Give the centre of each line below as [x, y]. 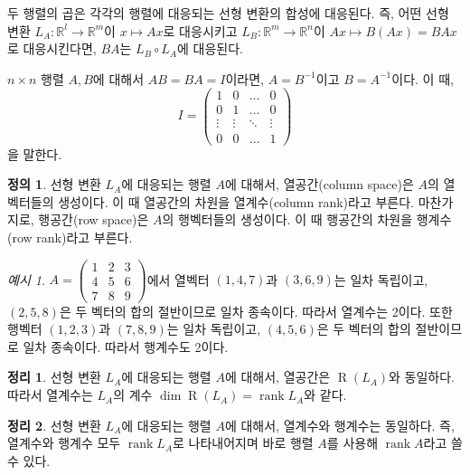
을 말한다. [35, 153]
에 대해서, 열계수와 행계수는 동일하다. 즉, [339, 425]
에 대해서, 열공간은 [277, 377]
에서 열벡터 [178, 279]
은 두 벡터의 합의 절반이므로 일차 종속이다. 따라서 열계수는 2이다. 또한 [256, 311]
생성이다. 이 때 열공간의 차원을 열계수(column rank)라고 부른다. [236, 201]
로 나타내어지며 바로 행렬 [243, 443]
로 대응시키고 [200, 30]
